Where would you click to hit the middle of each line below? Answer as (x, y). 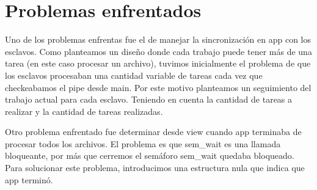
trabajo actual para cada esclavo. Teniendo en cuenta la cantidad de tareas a (149, 99)
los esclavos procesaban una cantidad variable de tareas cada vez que (134, 75)
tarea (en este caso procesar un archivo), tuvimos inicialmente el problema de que (158, 63)
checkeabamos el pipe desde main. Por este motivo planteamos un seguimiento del (158, 87)
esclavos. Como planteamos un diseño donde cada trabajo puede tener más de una (158, 51)
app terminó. (29, 179)
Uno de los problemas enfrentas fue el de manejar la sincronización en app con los (158, 39)
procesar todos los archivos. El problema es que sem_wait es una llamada (143, 143)
